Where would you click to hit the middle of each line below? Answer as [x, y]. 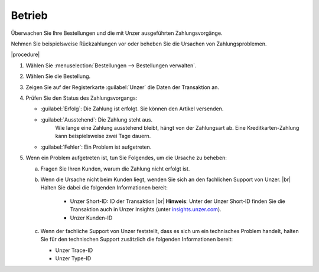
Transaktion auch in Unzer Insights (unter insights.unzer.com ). [146, 209]
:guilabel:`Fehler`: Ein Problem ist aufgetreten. [96, 147]
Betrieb [29, 15]
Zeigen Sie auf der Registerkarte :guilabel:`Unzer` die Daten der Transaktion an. [123, 87]
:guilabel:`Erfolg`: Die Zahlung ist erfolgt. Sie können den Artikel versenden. [132, 109]
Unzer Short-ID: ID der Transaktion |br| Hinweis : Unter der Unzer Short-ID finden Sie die [178, 201]
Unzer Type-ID [73, 258]
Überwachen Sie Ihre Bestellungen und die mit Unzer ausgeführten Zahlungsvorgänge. [117, 33]
